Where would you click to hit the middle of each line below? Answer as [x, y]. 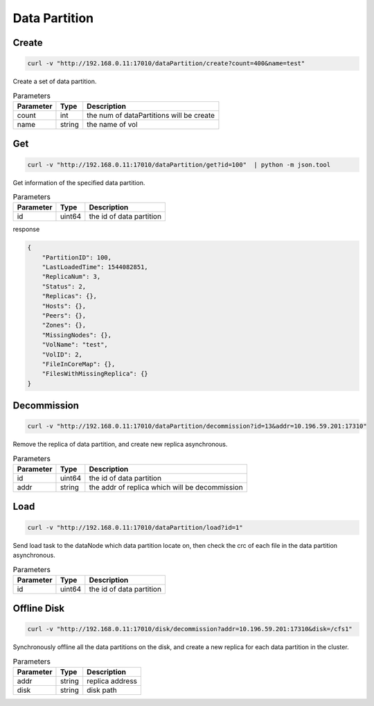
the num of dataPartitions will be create [151, 115]
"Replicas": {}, [69, 296]
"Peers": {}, [64, 315]
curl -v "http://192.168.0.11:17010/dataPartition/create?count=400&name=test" [166, 63]
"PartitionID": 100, [77, 257]
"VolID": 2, [62, 354]
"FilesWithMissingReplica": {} [95, 374]
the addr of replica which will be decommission [166, 488]
